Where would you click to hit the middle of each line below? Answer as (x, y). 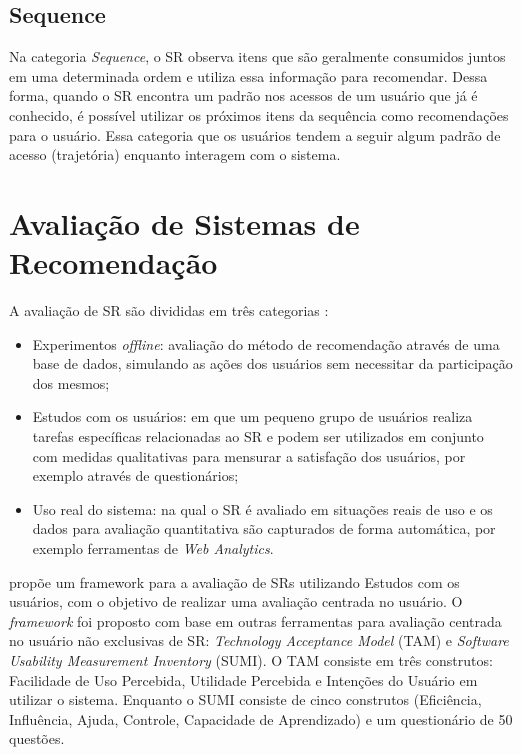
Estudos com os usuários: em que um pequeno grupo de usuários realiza (252, 416)
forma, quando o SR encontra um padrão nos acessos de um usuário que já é (243, 95)
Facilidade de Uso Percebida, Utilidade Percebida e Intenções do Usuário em (243, 679)
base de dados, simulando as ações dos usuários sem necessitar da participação (272, 363)
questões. (37, 738)
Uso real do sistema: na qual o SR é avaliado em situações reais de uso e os (262, 508)
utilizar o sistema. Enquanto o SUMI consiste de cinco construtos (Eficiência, (245, 699)
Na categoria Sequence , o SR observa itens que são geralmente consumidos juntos (257, 56)
